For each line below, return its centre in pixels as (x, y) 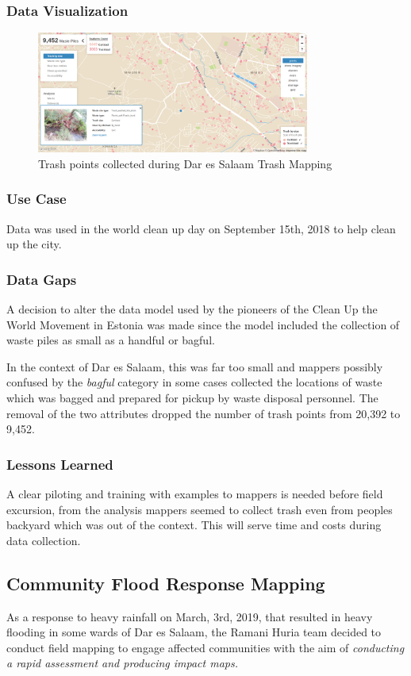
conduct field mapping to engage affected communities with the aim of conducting (205, 647)
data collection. (44, 540)
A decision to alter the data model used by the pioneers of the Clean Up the (192, 309)
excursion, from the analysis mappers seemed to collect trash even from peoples (200, 509)
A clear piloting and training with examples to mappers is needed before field (195, 494)
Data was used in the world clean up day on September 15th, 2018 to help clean (201, 228)
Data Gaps (42, 279)
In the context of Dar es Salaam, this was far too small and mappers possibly (195, 366)
